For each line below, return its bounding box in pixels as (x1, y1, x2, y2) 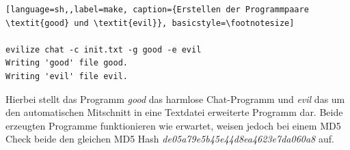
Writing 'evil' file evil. (5, 71, 128, 81)
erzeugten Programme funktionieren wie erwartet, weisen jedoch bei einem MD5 (5, 118, 341, 132)
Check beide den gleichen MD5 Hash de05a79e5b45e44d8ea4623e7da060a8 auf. (5, 132, 334, 146)
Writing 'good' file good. (5, 58, 128, 68)
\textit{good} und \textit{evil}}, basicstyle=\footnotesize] (5, 18, 295, 28)
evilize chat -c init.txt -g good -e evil (5, 44, 202, 55)
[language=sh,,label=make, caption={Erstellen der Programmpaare (5, 5, 309, 14)
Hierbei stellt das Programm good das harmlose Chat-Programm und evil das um (5, 91, 345, 106)
